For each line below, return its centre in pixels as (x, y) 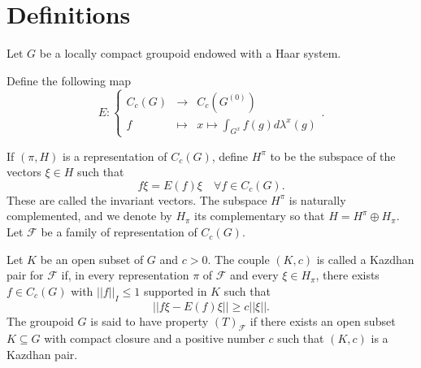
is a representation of (115, 156)
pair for (25, 275)
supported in (175, 290)
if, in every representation (125, 275)
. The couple (239, 259)
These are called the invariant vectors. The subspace (137, 199)
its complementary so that (260, 216)
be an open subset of (92, 259)
